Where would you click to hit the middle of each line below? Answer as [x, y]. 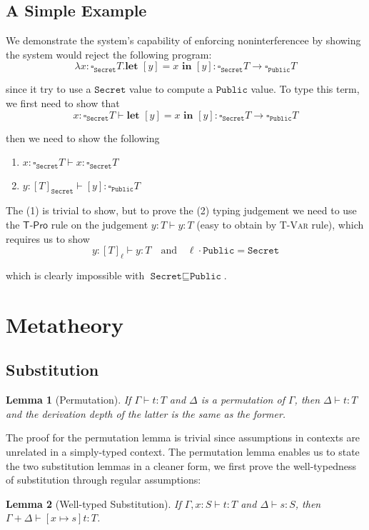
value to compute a [171, 89]
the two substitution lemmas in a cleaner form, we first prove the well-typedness [181, 465]
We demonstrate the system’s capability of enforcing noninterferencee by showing [183, 40]
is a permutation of [243, 400]
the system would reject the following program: [109, 54]
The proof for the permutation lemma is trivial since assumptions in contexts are [183, 437]
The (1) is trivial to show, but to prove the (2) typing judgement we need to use [181, 210]
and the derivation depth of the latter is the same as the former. [146, 413]
